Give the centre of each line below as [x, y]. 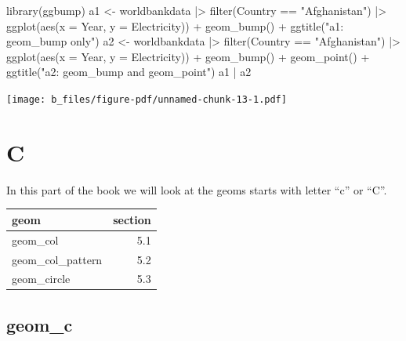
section [132, 219]
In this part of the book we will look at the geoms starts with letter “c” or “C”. [197, 189]
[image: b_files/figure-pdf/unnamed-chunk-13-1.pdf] [147, 99]
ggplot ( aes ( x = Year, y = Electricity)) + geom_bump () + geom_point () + [188, 56]
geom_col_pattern [57, 259]
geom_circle [41, 279]
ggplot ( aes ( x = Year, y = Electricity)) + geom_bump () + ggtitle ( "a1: [175, 25]
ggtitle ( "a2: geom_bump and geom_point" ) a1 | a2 [129, 72]
